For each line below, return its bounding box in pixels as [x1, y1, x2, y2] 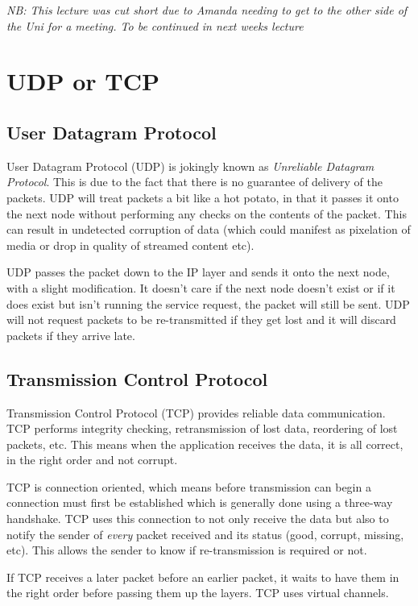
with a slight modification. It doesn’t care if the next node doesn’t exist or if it [6, 279, 395, 296]
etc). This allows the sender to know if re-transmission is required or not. [6, 542, 367, 558]
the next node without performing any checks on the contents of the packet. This [6, 205, 407, 222]
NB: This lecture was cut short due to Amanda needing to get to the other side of [6, 2, 408, 18]
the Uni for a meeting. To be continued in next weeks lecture [6, 17, 304, 34]
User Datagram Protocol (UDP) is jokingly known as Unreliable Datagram [6, 157, 375, 174]
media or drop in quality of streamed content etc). [6, 236, 255, 253]
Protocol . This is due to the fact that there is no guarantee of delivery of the [6, 173, 383, 190]
